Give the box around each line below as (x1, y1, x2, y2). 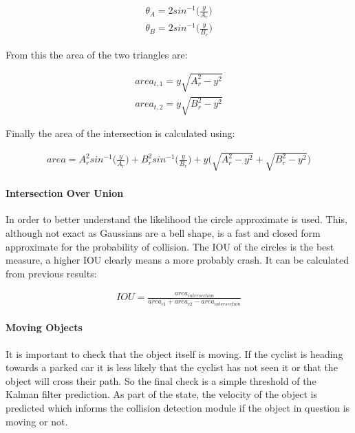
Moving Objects (6, 320, 83, 335)
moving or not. (6, 414, 68, 428)
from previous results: (6, 266, 97, 280)
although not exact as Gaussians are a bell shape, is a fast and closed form (6, 226, 321, 240)
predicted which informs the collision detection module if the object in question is (6, 401, 350, 414)
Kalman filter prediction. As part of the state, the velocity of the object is (6, 387, 318, 401)
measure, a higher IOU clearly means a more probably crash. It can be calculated (6, 253, 349, 267)
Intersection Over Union (6, 186, 124, 200)
